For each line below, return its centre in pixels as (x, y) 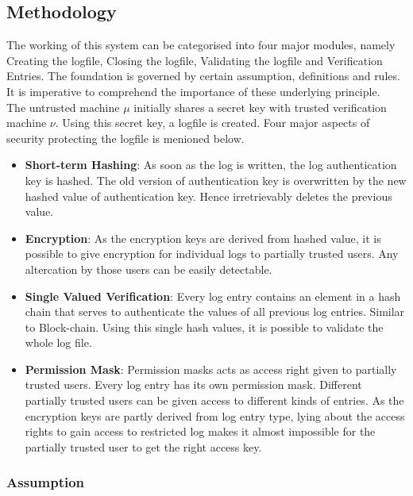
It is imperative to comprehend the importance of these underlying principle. (193, 91)
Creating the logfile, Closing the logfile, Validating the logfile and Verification (195, 60)
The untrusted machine (63, 107)
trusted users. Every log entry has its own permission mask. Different (193, 384)
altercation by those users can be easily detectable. (149, 269)
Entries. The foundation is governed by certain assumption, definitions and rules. (203, 76)
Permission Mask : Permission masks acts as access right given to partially (211, 369)
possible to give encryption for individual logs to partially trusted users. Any (212, 254)
